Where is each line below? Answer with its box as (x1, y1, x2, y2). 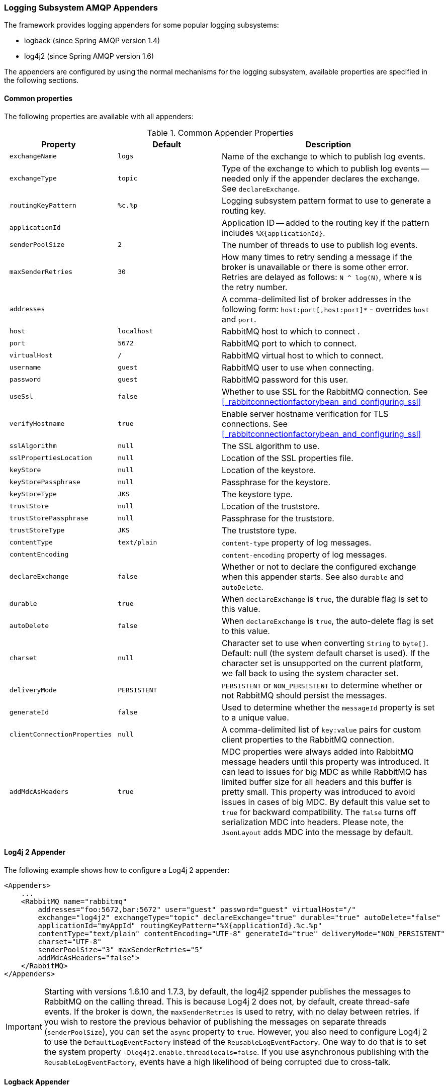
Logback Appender (4, 1077, 70, 1086)
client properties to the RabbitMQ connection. (222, 734, 395, 745)
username (9, 364, 41, 372)
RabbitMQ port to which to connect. (222, 338, 357, 348)
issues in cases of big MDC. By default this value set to (222, 796, 430, 807)
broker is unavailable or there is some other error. (222, 261, 409, 272)
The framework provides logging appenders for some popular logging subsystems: (4, 21, 279, 30)
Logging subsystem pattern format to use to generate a (222, 195, 431, 206)
